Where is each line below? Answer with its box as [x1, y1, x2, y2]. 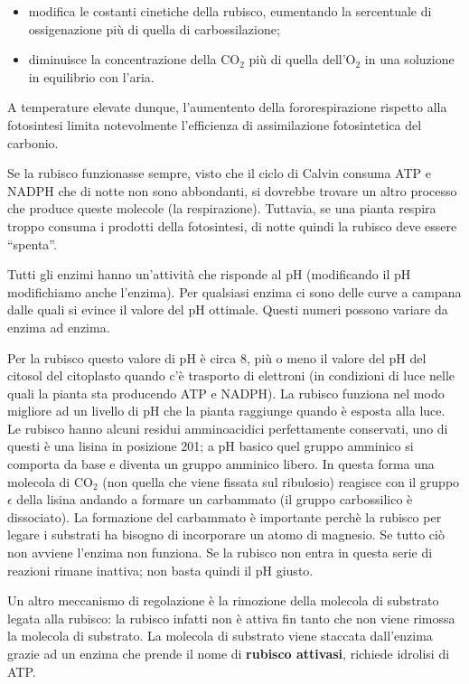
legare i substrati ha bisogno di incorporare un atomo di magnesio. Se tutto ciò [7, 525, 445, 544]
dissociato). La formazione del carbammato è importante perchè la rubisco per [7, 507, 442, 526]
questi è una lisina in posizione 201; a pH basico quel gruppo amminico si [7, 436, 414, 455]
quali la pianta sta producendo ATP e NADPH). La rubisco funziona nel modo [7, 383, 445, 402]
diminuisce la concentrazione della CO [28, 50, 240, 69]
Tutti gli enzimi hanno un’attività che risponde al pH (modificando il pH [7, 265, 411, 284]
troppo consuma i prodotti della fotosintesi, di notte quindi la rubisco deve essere [7, 216, 457, 235]
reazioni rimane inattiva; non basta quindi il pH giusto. [7, 560, 314, 579]
